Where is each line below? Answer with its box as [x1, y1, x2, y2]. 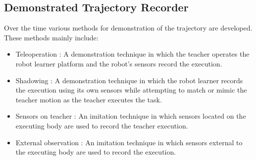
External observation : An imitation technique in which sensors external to [15, 137, 243, 147]
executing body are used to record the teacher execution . [15, 120, 188, 130]
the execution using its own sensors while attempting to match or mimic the [15, 85, 247, 95]
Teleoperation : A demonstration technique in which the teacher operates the [15, 49, 250, 59]
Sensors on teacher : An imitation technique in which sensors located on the [15, 111, 246, 121]
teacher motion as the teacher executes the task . [15, 94, 162, 104]
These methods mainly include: [4, 32, 99, 42]
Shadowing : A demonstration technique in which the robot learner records [15, 75, 243, 85]
